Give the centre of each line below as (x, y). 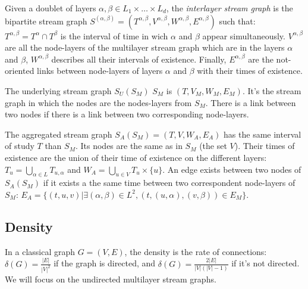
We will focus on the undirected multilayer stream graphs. (111, 279)
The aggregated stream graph (59, 134)
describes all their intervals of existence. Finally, (139, 59)
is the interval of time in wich (114, 35)
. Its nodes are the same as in (129, 146)
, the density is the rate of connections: (196, 251)
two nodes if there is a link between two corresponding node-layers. (127, 114)
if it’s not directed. (265, 263)
